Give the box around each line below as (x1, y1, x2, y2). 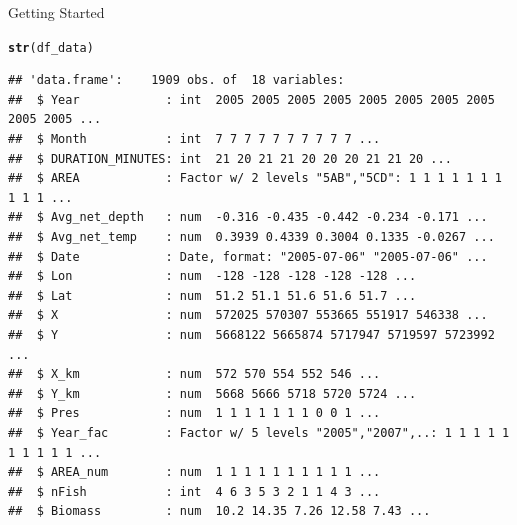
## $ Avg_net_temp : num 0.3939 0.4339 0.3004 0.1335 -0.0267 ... (8, 230, 495, 244)
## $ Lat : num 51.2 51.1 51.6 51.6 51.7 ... (8, 288, 417, 303)
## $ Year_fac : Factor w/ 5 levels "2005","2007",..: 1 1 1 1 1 (8, 425, 510, 440)
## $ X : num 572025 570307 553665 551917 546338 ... (8, 308, 488, 323)
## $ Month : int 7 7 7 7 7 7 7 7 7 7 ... (8, 132, 381, 147)
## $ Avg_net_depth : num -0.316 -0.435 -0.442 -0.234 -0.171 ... (8, 210, 488, 225)
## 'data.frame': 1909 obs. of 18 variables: (8, 73, 345, 88)
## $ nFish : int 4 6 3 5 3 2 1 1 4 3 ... (8, 484, 381, 499)
